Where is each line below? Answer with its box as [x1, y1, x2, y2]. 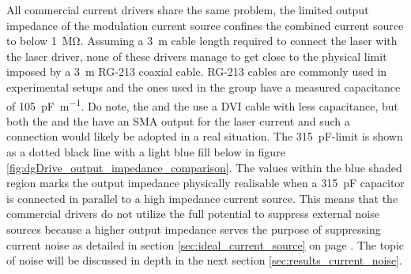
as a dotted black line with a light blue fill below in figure [6, 144, 285, 160]
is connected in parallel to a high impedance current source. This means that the [6, 190, 398, 206]
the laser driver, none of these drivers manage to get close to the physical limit [6, 47, 387, 64]
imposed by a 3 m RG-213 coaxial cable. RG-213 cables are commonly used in [6, 63, 387, 80]
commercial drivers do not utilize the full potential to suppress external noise [6, 205, 379, 222]
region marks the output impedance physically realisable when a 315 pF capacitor [6, 175, 405, 191]
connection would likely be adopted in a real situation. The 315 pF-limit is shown [6, 128, 403, 145]
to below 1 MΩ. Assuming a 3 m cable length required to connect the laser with [6, 32, 398, 49]
